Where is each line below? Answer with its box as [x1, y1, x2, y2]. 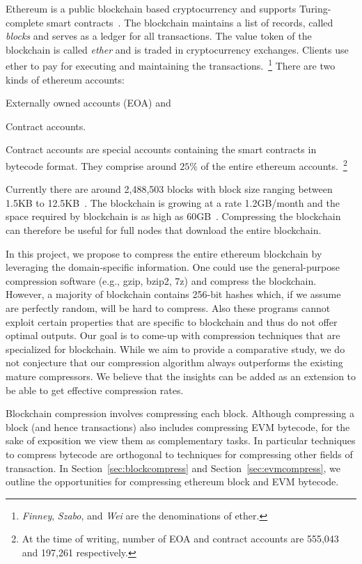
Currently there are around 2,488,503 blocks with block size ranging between [6, 182, 333, 196]
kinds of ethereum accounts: [6, 72, 125, 86]
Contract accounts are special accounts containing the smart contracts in [6, 142, 317, 157]
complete [6, 15, 44, 29]
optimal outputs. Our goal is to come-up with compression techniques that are [6, 328, 340, 343]
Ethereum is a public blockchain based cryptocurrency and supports [6, 1, 297, 15]
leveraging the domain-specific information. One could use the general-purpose [6, 260, 340, 274]
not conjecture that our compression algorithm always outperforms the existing [6, 355, 343, 370]
